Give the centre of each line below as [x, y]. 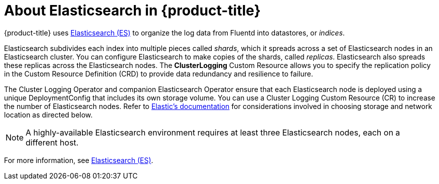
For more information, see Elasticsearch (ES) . [79, 160]
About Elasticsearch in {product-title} [132, 10]
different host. [52, 142]
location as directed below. [48, 114]
